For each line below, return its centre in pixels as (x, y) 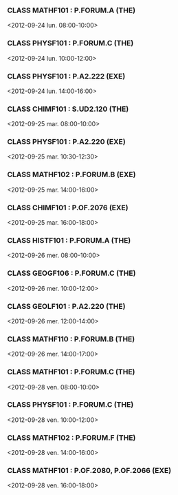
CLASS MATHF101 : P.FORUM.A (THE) (71, 10)
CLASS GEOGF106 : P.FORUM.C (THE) (71, 273)
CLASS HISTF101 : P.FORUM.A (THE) (69, 240)
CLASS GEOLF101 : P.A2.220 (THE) (66, 306)
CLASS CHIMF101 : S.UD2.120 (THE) (68, 109)
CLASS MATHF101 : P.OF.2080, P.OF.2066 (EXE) (89, 471)
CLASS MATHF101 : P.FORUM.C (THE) (71, 372)
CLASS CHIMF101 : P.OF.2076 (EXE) (68, 208)
